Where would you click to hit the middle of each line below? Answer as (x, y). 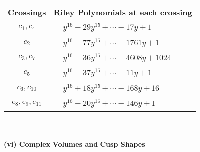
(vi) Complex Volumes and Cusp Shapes (75, 144)
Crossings (27, 12)
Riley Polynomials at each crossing (123, 12)
